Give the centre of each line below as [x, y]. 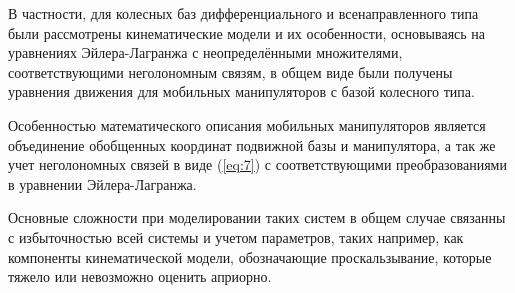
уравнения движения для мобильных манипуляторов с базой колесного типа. [241, 91]
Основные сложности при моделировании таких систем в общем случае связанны [257, 217]
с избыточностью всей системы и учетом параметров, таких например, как [236, 236]
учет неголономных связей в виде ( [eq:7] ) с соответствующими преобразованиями [257, 164]
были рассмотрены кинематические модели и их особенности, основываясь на [247, 32]
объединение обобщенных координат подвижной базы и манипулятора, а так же [252, 144]
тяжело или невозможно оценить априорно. [140, 276]
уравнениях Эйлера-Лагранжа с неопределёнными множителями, [205, 52]
